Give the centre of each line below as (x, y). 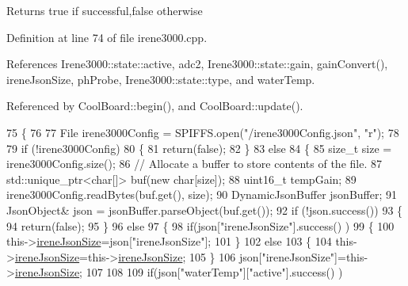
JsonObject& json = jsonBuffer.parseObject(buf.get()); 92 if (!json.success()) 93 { (205, 210)
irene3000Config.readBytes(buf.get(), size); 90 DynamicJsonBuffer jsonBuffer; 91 (202, 194)
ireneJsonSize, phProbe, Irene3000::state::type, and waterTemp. (161, 79)
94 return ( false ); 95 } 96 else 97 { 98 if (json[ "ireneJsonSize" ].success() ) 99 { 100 (200, 225)
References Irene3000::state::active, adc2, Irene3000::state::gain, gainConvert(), (197, 64)
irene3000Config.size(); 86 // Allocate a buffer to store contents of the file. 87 (194, 164)
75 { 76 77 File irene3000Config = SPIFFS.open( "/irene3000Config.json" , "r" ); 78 (203, 132)
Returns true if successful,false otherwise (105, 10)
